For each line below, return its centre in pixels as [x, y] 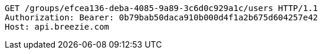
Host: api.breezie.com [57, 27]
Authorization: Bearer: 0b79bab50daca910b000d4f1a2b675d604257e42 [162, 17]
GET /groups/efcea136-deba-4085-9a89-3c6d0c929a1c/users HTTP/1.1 [162, 8]
